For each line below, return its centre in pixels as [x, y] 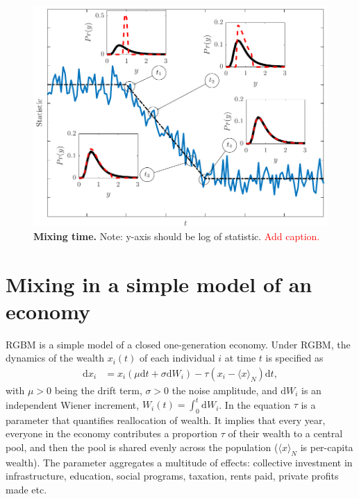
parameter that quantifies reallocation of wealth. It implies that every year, [166, 420]
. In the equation [254, 404]
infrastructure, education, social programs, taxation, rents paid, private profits [172, 476]
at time [240, 358]
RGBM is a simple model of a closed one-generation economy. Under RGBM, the [178, 344]
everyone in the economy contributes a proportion [112, 433]
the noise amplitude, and [225, 390]
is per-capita [327, 447]
